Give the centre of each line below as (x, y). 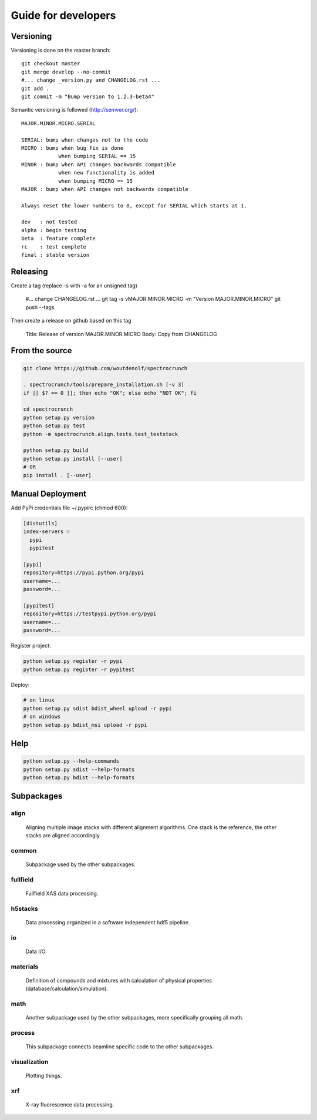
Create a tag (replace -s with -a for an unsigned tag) (74, 286)
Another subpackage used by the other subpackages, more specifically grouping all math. (134, 1018)
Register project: (31, 646)
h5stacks (24, 908)
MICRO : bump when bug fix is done (72, 148)
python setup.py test (54, 426)
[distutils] (41, 524)
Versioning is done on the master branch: (61, 51)
